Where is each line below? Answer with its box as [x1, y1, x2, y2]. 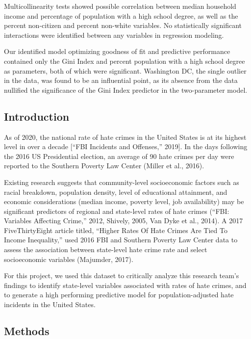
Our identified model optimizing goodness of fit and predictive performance [4, 46, 230, 56]
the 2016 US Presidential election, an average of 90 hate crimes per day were [4, 151, 234, 161]
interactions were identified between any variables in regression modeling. [4, 29, 224, 40]
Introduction [4, 108, 70, 124]
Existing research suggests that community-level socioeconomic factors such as [4, 177, 239, 187]
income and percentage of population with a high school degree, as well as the [4, 10, 238, 21]
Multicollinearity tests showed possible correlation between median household [4, 1, 236, 11]
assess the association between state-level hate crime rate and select [4, 244, 207, 255]
